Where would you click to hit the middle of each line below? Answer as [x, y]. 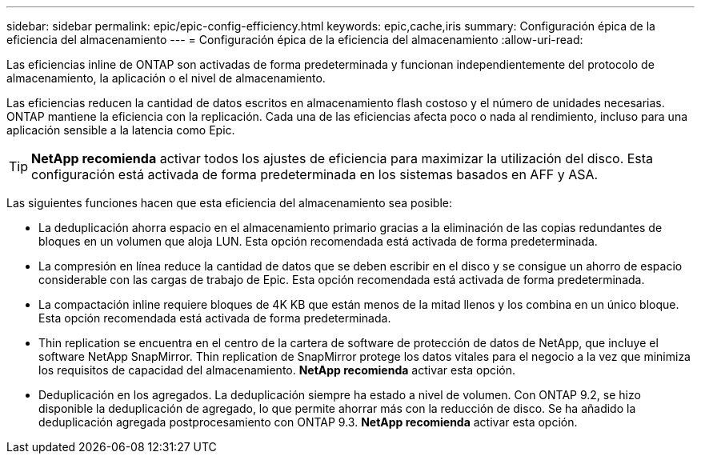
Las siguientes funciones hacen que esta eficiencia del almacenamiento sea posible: [229, 203]
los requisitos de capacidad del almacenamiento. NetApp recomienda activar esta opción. [277, 370]
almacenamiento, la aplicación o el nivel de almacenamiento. [166, 78]
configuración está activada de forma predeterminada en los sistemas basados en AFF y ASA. [315, 174]
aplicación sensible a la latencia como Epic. [121, 130]
